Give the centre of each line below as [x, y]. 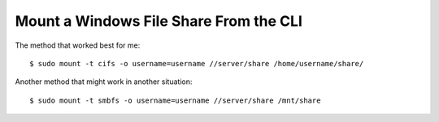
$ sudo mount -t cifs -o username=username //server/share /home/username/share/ [197, 63]
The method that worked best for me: [78, 45]
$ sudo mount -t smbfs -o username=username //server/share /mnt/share [175, 100]
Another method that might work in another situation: [104, 82]
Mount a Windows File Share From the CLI [159, 21]
